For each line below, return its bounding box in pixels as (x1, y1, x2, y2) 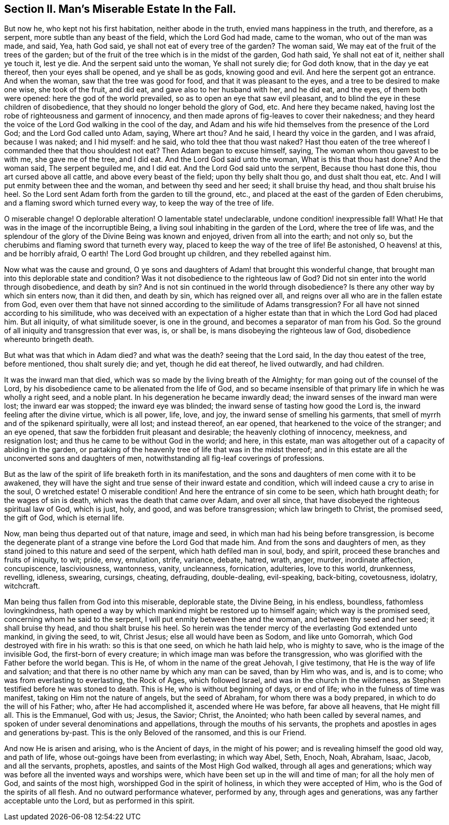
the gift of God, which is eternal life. (4, 513, 125, 522)
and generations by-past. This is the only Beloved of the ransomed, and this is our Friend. (4, 728, 307, 737)
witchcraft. (4, 581, 40, 591)
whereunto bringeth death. (4, 335, 94, 344)
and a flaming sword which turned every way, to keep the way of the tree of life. (4, 198, 274, 208)
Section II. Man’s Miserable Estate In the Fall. (4, 3, 236, 15)
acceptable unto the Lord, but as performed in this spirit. (4, 796, 195, 806)
